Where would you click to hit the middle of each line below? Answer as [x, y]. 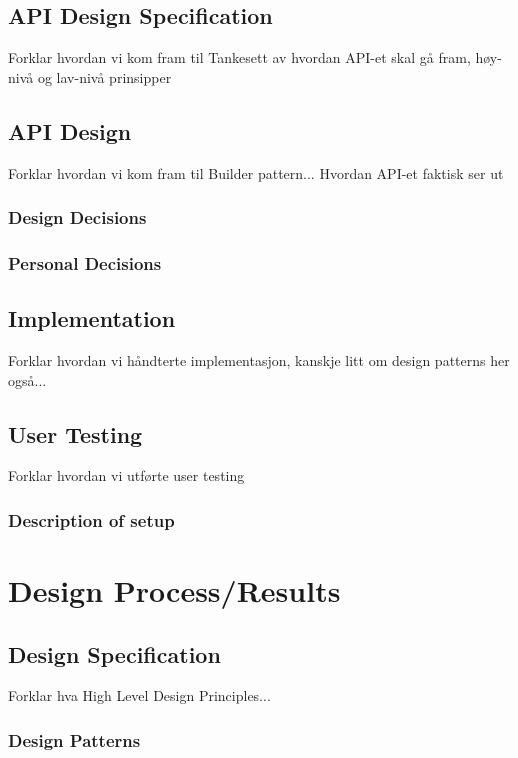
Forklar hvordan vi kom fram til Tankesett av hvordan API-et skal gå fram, [239, 57]
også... [27, 379]
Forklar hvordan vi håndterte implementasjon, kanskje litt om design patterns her [259, 360]
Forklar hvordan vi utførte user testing [126, 475]
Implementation [92, 318]
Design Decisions [77, 217]
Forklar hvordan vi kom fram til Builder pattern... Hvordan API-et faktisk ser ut [256, 172]
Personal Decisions [85, 262]
